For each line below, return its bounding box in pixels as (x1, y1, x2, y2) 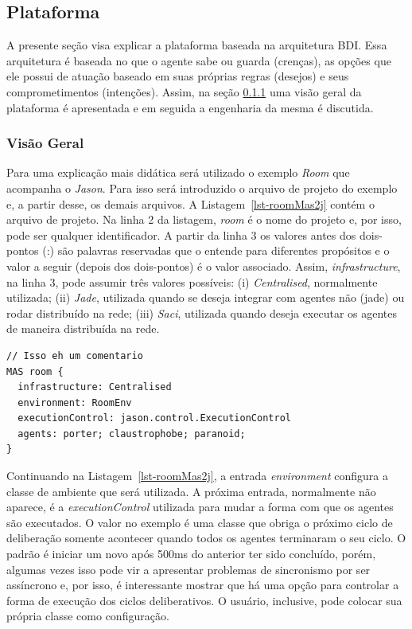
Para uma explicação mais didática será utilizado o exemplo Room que (6, 164, 350, 181)
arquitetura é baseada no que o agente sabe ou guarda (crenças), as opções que (6, 52, 391, 68)
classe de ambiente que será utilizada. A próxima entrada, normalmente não (6, 482, 376, 499)
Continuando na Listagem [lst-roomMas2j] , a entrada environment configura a (6, 467, 388, 484)
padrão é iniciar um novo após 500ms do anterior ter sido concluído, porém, (6, 545, 376, 562)
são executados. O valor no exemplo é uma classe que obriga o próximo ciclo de (6, 514, 393, 530)
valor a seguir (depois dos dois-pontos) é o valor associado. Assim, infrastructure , (6, 257, 401, 274)
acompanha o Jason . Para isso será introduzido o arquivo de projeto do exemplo (6, 179, 398, 196)
